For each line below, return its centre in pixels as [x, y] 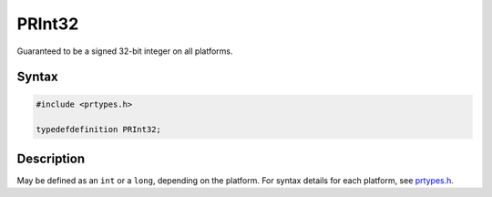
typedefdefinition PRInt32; [98, 130]
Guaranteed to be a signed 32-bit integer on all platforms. [125, 51]
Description [51, 158]
